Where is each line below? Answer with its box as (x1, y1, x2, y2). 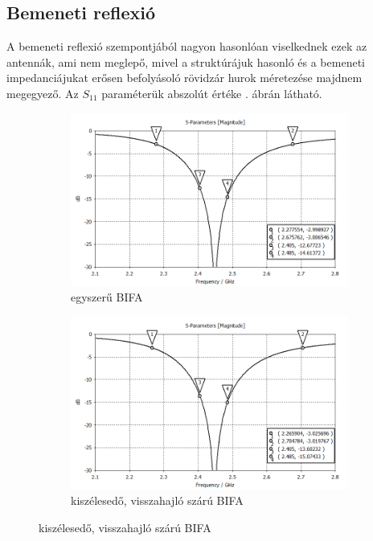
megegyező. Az (6, 84, 79, 101)
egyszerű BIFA (71, 289, 143, 305)
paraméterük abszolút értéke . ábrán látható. (101, 84, 322, 101)
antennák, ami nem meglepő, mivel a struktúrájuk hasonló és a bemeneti (6, 53, 365, 70)
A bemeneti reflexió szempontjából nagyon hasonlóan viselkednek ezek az (6, 38, 367, 55)
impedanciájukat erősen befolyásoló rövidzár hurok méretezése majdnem (6, 69, 363, 86)
